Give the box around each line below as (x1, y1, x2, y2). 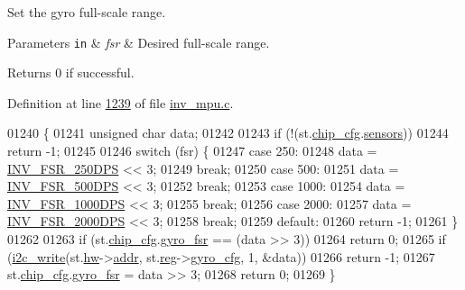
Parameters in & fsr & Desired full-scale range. (7, 32, 270, 51)
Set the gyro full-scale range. (7, 3, 166, 21)
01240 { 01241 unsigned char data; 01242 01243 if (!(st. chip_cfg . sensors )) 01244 (7, 123, 449, 142)
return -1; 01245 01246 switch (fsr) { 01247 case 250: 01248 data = (7, 141, 377, 160)
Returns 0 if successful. (7, 63, 135, 82)
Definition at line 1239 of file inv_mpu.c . (7, 93, 234, 112)
